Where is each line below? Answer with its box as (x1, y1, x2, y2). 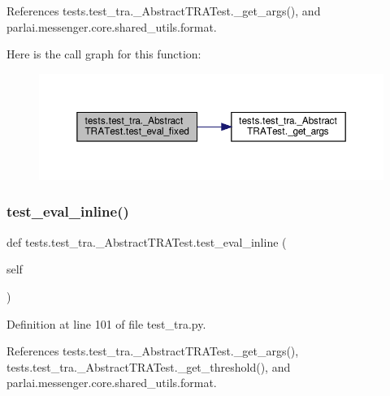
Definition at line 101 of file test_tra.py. (6, 315, 206, 332)
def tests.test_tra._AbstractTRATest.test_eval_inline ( (6, 233, 287, 250)
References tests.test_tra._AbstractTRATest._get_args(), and (6, 2, 321, 19)
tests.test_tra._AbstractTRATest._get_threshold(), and (6, 358, 291, 375)
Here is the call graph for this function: (6, 45, 201, 62)
